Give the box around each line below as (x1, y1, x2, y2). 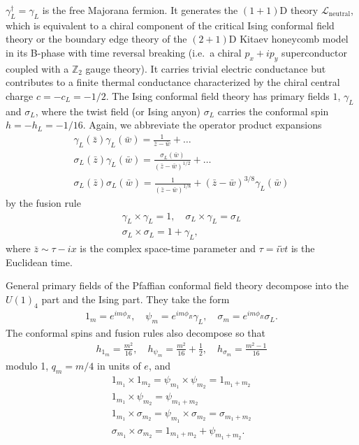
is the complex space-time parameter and (80, 241, 256, 256)
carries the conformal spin (217, 103, 329, 118)
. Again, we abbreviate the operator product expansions (82, 117, 322, 132)
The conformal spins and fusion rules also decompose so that (6, 326, 265, 340)
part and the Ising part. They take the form (41, 291, 230, 306)
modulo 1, (6, 358, 49, 373)
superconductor (281, 45, 348, 59)
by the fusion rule (6, 195, 81, 210)
